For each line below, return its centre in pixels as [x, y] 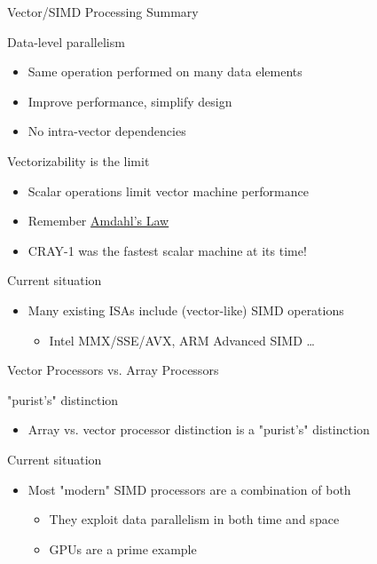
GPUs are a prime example [123, 548]
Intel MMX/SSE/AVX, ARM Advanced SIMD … [182, 340]
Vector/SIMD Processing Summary [103, 12]
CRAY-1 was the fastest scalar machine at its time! [167, 250]
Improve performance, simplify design [130, 101]
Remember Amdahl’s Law [98, 221]
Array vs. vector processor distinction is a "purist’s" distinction [199, 429]
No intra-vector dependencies [107, 131]
